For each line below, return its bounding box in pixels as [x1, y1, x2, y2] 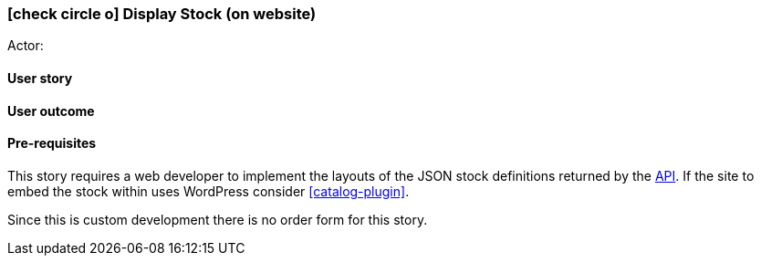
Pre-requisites [7, 135, 97, 152]
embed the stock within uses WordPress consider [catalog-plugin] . [7, 183, 410, 199]
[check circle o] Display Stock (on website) [7, 5, 317, 23]
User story [7, 69, 73, 86]
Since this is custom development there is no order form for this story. [7, 211, 428, 227]
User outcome [7, 102, 95, 119]
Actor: [7, 37, 44, 54]
